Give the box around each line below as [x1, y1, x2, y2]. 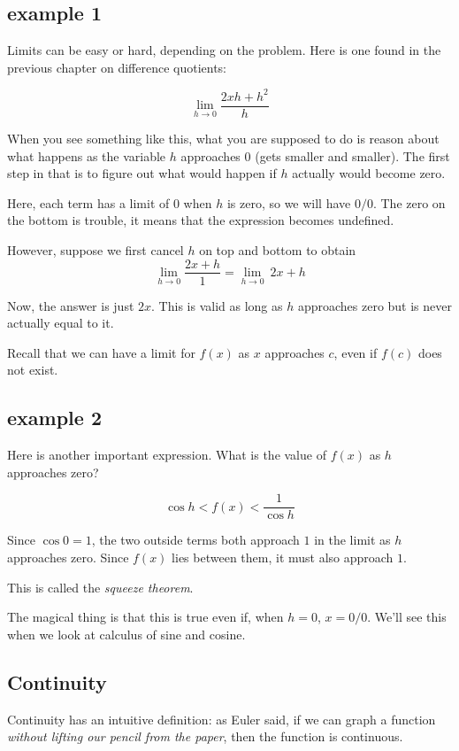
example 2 [7, 404, 102, 431]
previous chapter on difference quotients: [7, 58, 226, 76]
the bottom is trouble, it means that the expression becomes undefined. [7, 211, 394, 229]
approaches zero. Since [7, 548, 129, 566]
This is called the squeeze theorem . [7, 577, 194, 596]
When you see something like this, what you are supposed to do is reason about [7, 128, 440, 147]
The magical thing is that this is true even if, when [7, 608, 284, 626]
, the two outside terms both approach [91, 530, 300, 549]
